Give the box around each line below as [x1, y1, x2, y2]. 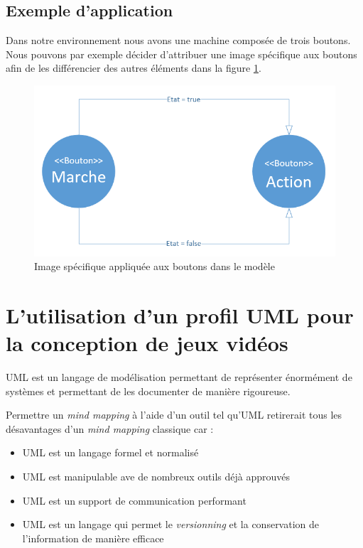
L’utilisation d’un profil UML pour [6, 300, 354, 329]
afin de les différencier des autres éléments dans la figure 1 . [6, 60, 261, 75]
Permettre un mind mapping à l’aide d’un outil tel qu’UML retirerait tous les [6, 407, 342, 422]
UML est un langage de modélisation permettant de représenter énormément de [6, 370, 352, 385]
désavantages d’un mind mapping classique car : [6, 421, 214, 436]
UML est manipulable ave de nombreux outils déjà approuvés [22, 469, 290, 484]
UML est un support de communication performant [22, 493, 246, 507]
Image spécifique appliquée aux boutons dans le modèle [34, 259, 275, 274]
